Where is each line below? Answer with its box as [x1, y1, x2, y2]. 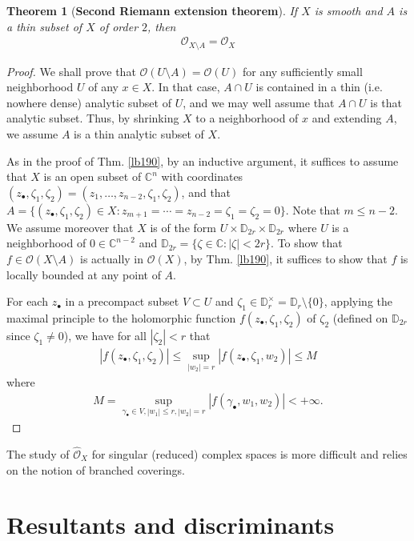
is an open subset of [43, 168, 142, 185]
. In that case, [151, 78, 220, 95]
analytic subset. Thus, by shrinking [6, 110, 179, 126]
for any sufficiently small [242, 62, 363, 79]
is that [370, 94, 403, 110]
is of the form [150, 218, 216, 235]
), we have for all [63, 327, 147, 343]
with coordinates [161, 168, 243, 185]
